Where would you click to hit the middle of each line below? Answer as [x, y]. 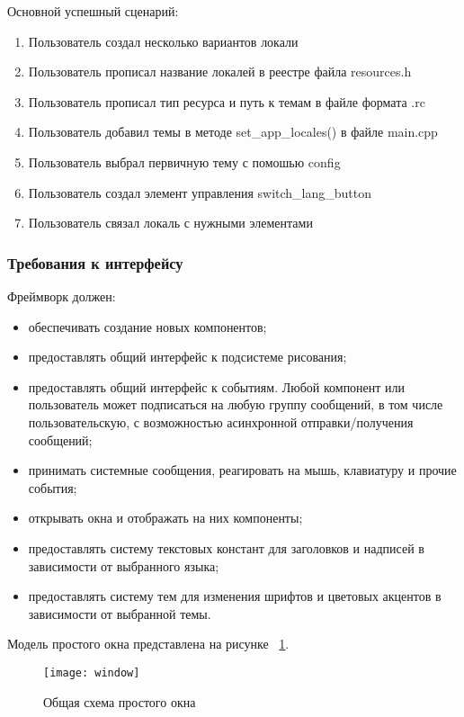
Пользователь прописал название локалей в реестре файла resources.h [220, 72]
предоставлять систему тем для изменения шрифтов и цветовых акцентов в [235, 596]
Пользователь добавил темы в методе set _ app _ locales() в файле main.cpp [233, 132]
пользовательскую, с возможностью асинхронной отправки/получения [221, 421]
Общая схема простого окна [120, 701]
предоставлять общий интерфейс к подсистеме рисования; [187, 357]
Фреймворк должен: [62, 296]
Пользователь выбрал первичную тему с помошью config [184, 161]
